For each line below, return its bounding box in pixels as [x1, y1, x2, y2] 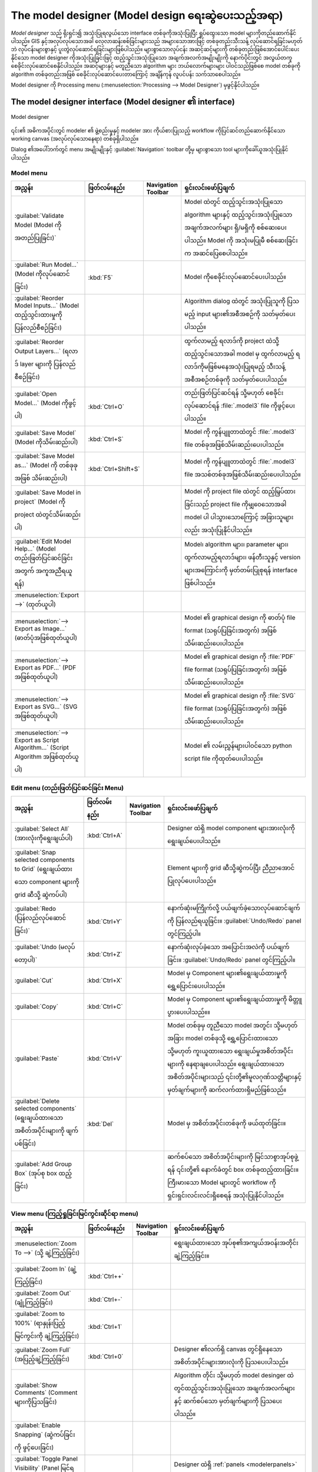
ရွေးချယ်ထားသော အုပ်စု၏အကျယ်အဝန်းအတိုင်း [174, 1238, 299, 1246]
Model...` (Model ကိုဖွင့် [14, 399, 77, 407]
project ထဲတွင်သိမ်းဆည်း [14, 510, 81, 518]
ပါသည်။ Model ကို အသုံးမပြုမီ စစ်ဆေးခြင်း [184, 236, 299, 244]
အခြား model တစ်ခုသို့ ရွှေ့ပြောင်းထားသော [167, 1034, 278, 1042]
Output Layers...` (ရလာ [14, 347, 78, 355]
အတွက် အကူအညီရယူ [14, 567, 73, 575]
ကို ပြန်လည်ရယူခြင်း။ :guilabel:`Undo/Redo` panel [167, 916, 302, 924]
